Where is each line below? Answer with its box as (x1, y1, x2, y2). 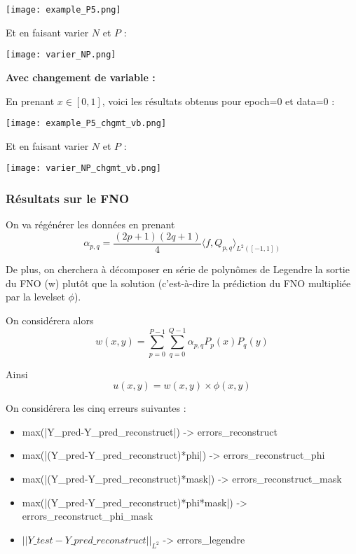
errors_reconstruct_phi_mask (22, 508, 153, 523)
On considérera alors (6, 312, 94, 327)
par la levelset (6, 289, 65, 304)
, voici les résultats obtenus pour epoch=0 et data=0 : (102, 93, 335, 108)
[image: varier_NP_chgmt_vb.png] (6, 163, 161, 174)
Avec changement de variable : (6, 69, 156, 84)
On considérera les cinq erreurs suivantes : (6, 401, 186, 415)
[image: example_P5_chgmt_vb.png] (6, 118, 167, 129)
